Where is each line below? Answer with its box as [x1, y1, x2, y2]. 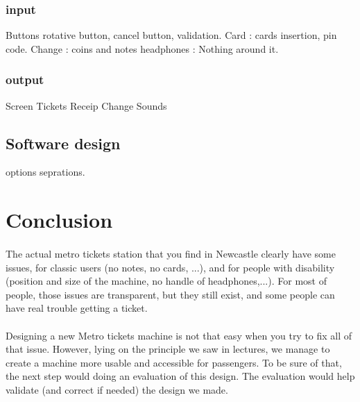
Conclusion [6, 206, 113, 234]
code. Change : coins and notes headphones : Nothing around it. [6, 41, 279, 56]
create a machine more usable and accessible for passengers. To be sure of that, [6, 355, 342, 369]
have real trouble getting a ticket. [6, 301, 148, 315]
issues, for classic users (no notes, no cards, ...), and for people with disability [6, 260, 335, 274]
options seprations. [6, 165, 85, 179]
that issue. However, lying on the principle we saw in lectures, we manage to [6, 342, 330, 356]
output [6, 71, 44, 88]
